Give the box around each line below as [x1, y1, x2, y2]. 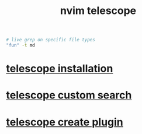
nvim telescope [60, 4, 137, 17]
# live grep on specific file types [6, 37, 95, 43]
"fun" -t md [6, 43, 35, 48]
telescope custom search [6, 89, 132, 102]
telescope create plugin [6, 115, 124, 129]
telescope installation [6, 62, 113, 75]
